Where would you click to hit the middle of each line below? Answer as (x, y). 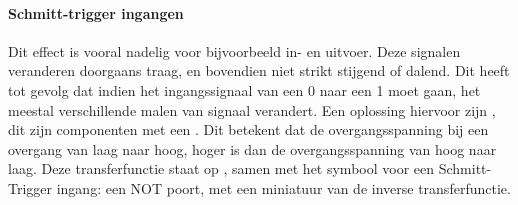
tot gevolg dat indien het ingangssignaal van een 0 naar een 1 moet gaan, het (244, 89)
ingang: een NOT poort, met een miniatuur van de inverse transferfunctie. (283, 187)
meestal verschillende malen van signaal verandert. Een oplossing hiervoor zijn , (252, 109)
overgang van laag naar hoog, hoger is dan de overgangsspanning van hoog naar (252, 148)
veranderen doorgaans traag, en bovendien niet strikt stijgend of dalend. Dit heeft (259, 70)
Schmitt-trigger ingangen (96, 12)
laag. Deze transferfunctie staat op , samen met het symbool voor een (221, 168)
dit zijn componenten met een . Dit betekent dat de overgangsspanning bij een (248, 129)
